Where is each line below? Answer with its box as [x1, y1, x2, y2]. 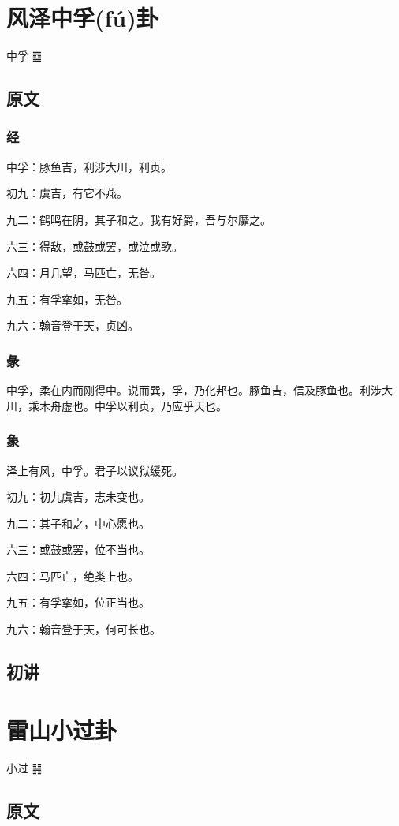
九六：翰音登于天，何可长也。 [6, 621, 161, 637]
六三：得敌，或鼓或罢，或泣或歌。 [6, 237, 183, 254]
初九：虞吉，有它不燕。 [6, 185, 128, 201]
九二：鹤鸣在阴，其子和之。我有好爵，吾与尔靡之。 [6, 211, 271, 227]
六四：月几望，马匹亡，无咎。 [6, 264, 161, 281]
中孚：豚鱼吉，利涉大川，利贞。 [6, 158, 172, 174]
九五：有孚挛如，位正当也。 [6, 594, 150, 611]
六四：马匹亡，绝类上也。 [6, 567, 139, 584]
